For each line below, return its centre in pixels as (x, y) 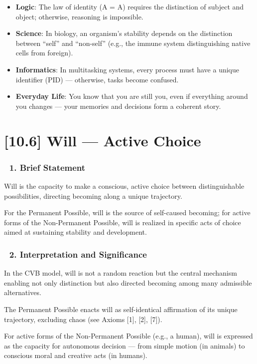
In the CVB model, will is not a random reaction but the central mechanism (121, 273)
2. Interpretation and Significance (78, 254)
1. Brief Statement (47, 167)
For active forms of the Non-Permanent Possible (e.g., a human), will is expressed (128, 336)
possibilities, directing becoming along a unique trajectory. (93, 195)
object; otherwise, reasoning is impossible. (79, 16)
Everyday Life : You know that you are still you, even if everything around (132, 96)
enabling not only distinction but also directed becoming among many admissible (128, 282)
